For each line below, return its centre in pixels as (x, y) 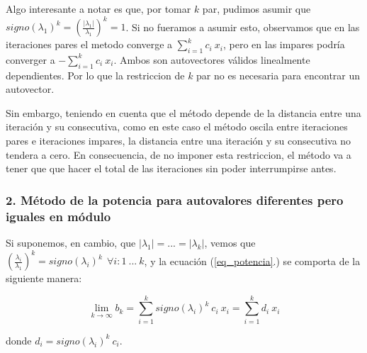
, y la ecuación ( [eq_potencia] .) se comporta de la (252, 260)
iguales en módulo (58, 216)
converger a (30, 59)
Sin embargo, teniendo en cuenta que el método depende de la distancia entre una (183, 112)
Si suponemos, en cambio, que (71, 242)
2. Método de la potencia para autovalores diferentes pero (175, 200)
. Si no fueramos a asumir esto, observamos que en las (243, 27)
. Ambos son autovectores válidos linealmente (212, 59)
